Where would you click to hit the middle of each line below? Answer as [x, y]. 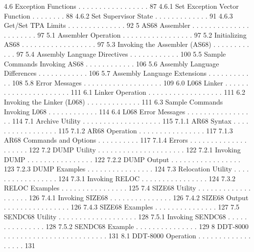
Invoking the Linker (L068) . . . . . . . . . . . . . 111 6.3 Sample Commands [114, 101]
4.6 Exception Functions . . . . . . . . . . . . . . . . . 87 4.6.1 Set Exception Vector [121, 6]
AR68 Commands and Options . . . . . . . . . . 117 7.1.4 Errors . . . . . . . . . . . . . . [125, 140]
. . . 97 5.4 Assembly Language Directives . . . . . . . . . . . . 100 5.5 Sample [115, 53]
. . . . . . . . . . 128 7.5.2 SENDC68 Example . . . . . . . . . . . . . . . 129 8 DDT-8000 [126, 226]
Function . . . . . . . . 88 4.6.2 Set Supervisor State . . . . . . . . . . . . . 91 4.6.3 [118, 15]
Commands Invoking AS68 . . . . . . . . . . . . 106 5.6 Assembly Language [112, 63]
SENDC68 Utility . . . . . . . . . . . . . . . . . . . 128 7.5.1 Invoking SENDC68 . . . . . [126, 217]
